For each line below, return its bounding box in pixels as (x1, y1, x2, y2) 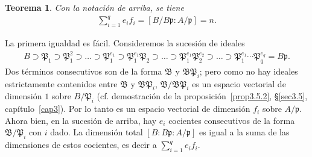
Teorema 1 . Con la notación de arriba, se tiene (5, 1, 184, 13)
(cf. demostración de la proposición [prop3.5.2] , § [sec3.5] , (97, 90, 308, 102)
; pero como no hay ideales (199, 64, 298, 77)
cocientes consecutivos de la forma (168, 114, 295, 126)
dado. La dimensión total (50, 126, 143, 138)
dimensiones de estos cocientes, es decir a (5, 138, 157, 151)
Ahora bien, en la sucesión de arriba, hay (5, 114, 157, 126)
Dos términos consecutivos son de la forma (5, 64, 162, 77)
